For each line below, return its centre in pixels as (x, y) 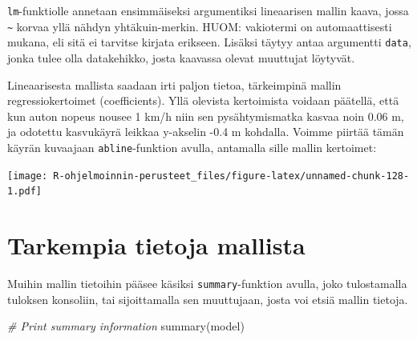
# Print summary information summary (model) (126, 326)
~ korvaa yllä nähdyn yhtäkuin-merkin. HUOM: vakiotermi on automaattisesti (200, 26)
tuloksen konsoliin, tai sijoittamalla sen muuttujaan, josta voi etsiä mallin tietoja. (208, 299)
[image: (28, 176)
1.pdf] (24, 192)
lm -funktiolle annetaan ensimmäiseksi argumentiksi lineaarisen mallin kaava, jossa (208, 10)
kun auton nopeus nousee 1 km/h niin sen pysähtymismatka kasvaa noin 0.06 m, (206, 116)
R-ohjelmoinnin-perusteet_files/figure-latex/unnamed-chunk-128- (231, 176)
